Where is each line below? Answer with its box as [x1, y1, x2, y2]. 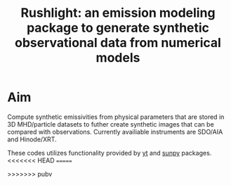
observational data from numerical [15, 35, 221, 51]
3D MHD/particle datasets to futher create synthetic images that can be [7, 120, 214, 128]
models [95, 50, 140, 66]
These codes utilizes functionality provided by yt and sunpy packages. [7, 148, 212, 157]
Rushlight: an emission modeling [20, 5, 216, 21]
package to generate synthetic [27, 20, 209, 36]
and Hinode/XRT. [7, 135, 58, 143]
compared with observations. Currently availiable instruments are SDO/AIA [7, 127, 223, 136]
